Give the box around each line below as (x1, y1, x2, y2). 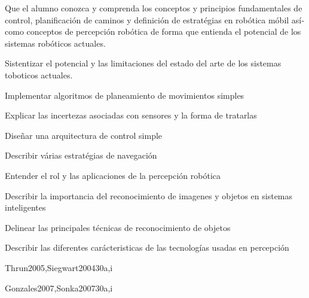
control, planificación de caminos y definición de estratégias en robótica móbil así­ (5, 13, 304, 26)
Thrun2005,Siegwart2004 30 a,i (5, 261, 113, 273)
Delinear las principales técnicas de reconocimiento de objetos (5, 221, 231, 233)
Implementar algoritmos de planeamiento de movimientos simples (5, 89, 244, 101)
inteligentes (5, 201, 46, 214)
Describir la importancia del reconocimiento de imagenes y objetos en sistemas (5, 189, 293, 202)
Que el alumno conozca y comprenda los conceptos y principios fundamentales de (5, 2, 302, 14)
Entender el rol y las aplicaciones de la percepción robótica (5, 169, 221, 181)
